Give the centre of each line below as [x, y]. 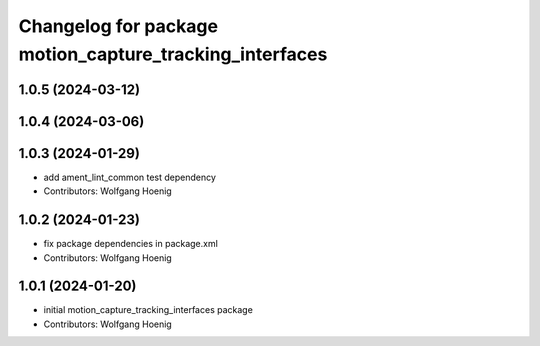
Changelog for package [118, 26]
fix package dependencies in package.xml [131, 244]
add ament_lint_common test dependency [130, 177]
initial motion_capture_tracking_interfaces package [148, 310]
